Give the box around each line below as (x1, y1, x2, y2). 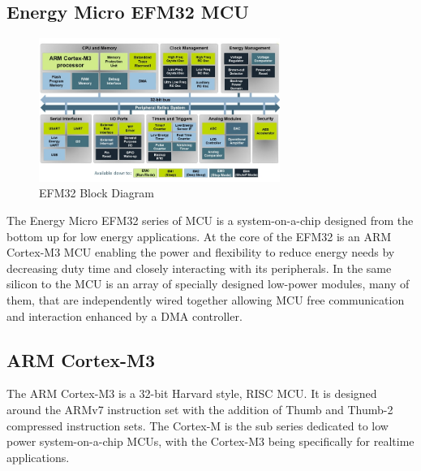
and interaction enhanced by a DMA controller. (6, 307, 243, 324)
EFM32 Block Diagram (39, 184, 154, 201)
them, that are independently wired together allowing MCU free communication (6, 292, 405, 308)
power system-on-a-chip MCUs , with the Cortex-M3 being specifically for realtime (6, 433, 415, 450)
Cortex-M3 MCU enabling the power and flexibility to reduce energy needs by (6, 244, 395, 261)
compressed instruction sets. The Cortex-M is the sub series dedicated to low (6, 417, 389, 434)
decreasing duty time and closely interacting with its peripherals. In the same (6, 259, 392, 276)
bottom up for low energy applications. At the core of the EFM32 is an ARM (6, 227, 392, 244)
